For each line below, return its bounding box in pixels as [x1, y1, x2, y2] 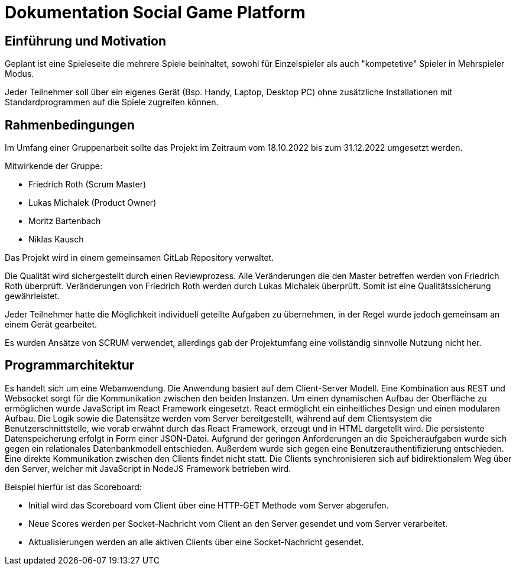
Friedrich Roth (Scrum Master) [28, 179, 147, 190]
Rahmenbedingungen [5, 117, 135, 132]
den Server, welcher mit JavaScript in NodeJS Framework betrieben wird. [5, 463, 291, 474]
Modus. [5, 69, 34, 79]
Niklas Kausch [28, 234, 84, 245]
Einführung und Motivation [5, 33, 167, 48]
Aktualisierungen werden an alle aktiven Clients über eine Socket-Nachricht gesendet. [28, 536, 364, 547]
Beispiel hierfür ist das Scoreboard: [5, 481, 142, 492]
